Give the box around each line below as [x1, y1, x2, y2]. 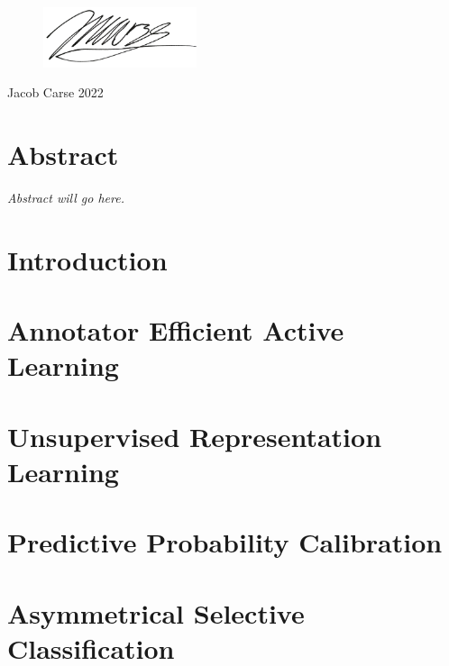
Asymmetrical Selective [7, 594, 305, 631]
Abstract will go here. [7, 188, 124, 207]
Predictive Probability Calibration [7, 524, 443, 561]
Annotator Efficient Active [7, 312, 344, 349]
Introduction [7, 241, 168, 278]
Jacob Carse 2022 [7, 83, 104, 102]
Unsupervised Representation [7, 417, 382, 454]
